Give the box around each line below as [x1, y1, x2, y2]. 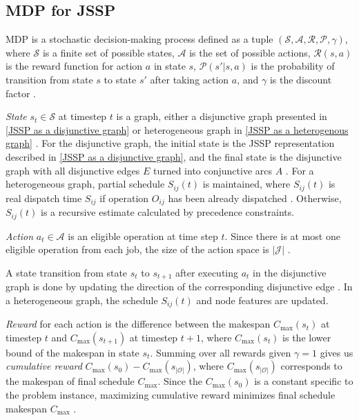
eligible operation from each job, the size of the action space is [6, 242, 269, 257]
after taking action [150, 72, 229, 86]
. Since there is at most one [224, 228, 340, 243]
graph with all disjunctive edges [6, 163, 140, 177]
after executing [175, 265, 239, 279]
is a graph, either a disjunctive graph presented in [116, 109, 327, 123]
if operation [99, 190, 149, 205]
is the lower [282, 330, 331, 344]
